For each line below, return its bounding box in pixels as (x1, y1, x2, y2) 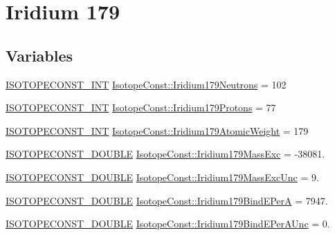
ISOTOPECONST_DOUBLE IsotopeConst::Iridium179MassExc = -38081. (6, 147, 325, 161)
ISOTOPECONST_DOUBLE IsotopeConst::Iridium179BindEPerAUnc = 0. (6, 216, 330, 231)
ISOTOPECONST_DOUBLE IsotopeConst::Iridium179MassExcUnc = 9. (6, 169, 319, 184)
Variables (6, 44, 73, 66)
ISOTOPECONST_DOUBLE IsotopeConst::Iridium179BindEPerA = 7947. (6, 193, 328, 207)
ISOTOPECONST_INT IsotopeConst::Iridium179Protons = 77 (6, 100, 276, 115)
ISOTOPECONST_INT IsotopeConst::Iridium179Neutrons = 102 (6, 77, 287, 91)
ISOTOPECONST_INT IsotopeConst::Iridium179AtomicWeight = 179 (6, 123, 309, 138)
